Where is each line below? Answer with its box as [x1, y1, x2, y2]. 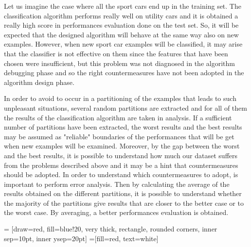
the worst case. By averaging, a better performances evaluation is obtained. [4, 207, 229, 217]
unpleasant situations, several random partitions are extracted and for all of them [4, 102, 247, 113]
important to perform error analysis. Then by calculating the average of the [4, 179, 230, 189]
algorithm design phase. [4, 77, 74, 87]
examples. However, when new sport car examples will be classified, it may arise [4, 39, 243, 49]
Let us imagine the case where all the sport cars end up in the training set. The [4, 1, 241, 11]
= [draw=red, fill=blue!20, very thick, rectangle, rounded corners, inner [4, 224, 217, 234]
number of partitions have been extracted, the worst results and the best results [4, 122, 242, 132]
